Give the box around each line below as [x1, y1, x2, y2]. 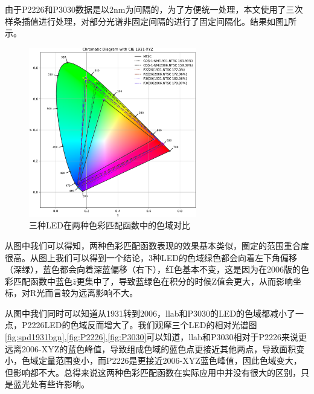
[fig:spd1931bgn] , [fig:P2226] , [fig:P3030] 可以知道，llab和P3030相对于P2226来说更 [5, 331, 307, 343]
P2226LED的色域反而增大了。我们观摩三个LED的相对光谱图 [21, 318, 257, 331]
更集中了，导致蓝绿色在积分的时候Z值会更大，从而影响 [76, 274, 293, 287]
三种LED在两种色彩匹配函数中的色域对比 [29, 219, 190, 231]
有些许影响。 [38, 378, 89, 390]
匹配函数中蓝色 [13, 274, 72, 287]
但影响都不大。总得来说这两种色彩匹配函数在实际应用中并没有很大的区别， [5, 366, 301, 378]
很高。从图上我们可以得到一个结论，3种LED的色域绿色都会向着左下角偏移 [5, 251, 297, 263]
